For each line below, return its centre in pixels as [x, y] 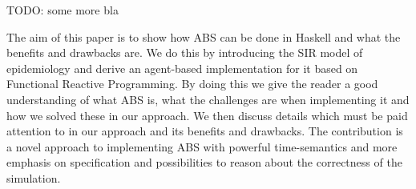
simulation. [34, 177]
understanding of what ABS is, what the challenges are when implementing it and [208, 99]
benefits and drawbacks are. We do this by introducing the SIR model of [185, 52]
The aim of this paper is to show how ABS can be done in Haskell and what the [204, 36]
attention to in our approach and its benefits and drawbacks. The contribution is [205, 131]
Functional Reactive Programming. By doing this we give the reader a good [192, 84]
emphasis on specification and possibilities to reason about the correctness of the [204, 162]
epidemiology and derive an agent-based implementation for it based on [182, 68]
